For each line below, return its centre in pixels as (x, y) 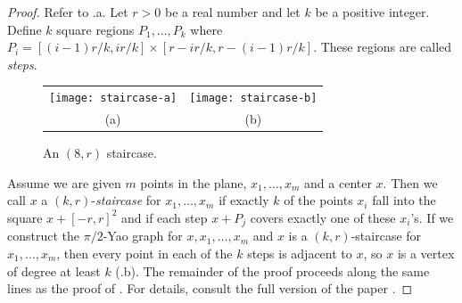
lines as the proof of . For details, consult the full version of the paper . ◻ (210, 288)
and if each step (165, 217)
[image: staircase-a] (113, 98)
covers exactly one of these (323, 217)
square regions (95, 29)
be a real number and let (233, 12)
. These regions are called (383, 47)
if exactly (244, 200)
